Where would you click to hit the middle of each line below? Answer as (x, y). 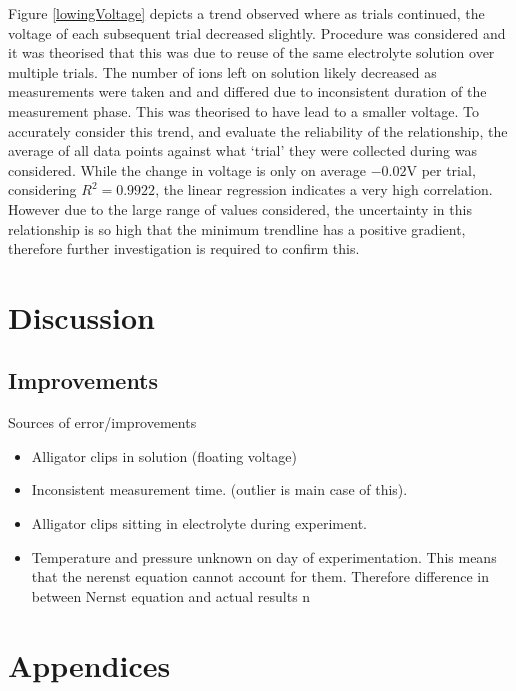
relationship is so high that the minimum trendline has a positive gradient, (237, 228)
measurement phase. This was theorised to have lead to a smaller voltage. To (244, 110)
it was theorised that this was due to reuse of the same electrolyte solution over (251, 52)
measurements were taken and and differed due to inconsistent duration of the (247, 91)
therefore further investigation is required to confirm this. (184, 248)
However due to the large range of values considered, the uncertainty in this (240, 208)
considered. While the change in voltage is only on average (187, 169)
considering (42, 189)
